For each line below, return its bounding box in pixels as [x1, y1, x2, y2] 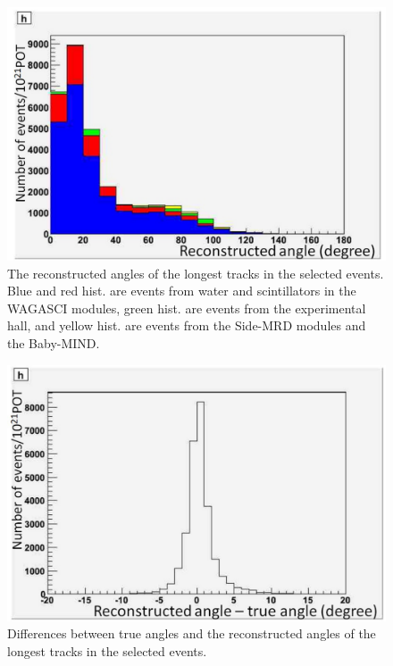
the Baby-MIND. [7, 334, 100, 353]
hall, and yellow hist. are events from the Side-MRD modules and [7, 316, 366, 335]
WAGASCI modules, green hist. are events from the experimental [7, 298, 366, 317]
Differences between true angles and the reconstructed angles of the [7, 624, 376, 643]
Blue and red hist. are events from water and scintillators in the [7, 281, 356, 300]
